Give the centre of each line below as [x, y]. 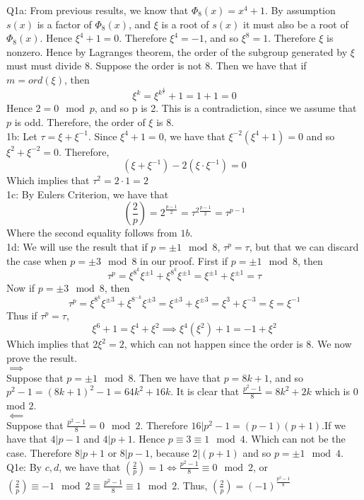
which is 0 [336, 391]
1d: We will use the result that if [77, 246]
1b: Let [22, 136]
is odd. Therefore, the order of [80, 121]
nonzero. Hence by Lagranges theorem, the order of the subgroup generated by [177, 51]
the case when [37, 260]
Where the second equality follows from [92, 233]
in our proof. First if [184, 260]
